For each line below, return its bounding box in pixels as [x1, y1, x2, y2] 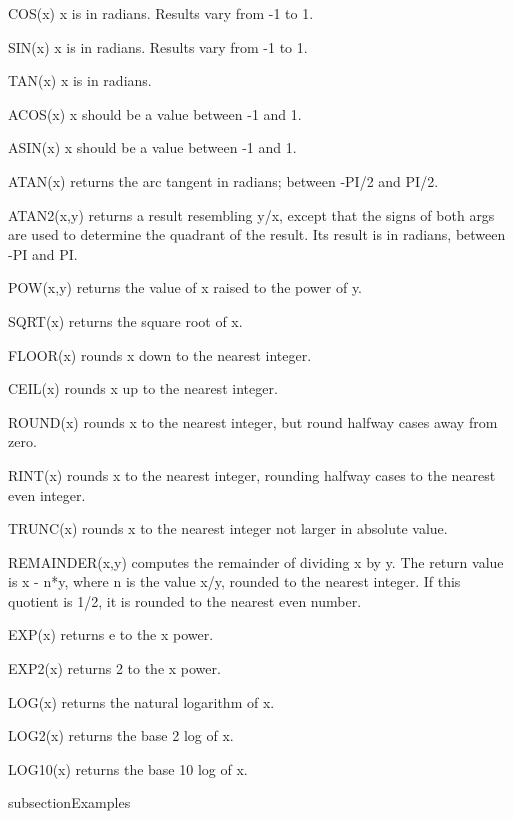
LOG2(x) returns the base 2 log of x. [8, 725, 234, 746]
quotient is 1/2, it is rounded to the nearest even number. [8, 590, 362, 611]
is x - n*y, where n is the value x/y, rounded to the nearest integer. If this [8, 571, 461, 592]
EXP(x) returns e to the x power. [8, 624, 214, 645]
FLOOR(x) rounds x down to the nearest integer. [8, 344, 312, 365]
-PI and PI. [8, 243, 78, 264]
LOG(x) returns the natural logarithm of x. [8, 691, 275, 712]
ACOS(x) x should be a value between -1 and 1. [8, 103, 302, 124]
